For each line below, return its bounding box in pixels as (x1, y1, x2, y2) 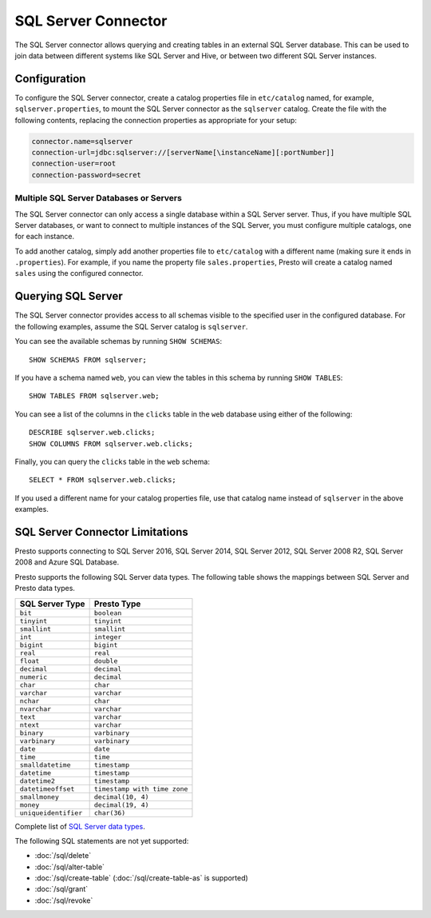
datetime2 (19, 776, 56, 785)
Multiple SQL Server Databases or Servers (14, 193, 183, 204)
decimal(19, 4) (93, 800, 149, 809)
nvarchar (19, 704, 52, 713)
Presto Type (93, 598, 141, 609)
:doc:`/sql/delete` (34, 851, 92, 860)
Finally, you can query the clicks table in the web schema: (14, 457, 211, 466)
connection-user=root (31, 159, 117, 168)
